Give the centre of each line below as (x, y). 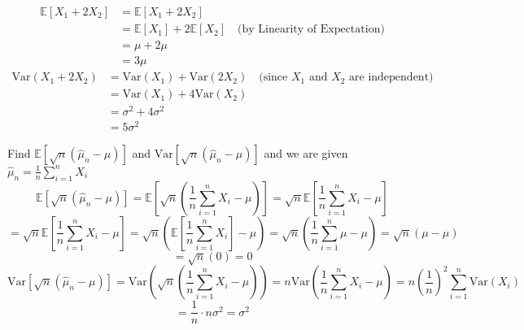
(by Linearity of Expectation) (311, 30)
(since (273, 78)
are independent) (391, 78)
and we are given (306, 153)
